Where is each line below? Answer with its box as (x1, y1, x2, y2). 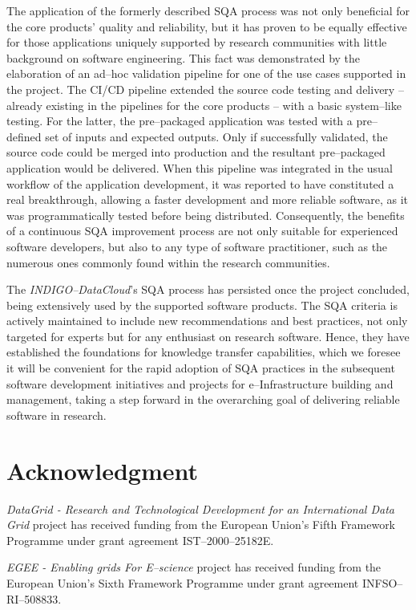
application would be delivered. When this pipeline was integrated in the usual (6, 159, 393, 176)
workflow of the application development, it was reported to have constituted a (6, 175, 394, 192)
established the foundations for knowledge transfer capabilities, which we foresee (6, 344, 401, 360)
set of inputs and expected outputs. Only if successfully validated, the (45, 128, 388, 144)
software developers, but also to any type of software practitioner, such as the (6, 238, 388, 254)
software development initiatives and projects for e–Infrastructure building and (6, 375, 394, 392)
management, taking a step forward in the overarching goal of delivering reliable (6, 391, 400, 408)
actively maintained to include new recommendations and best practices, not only (6, 312, 408, 329)
